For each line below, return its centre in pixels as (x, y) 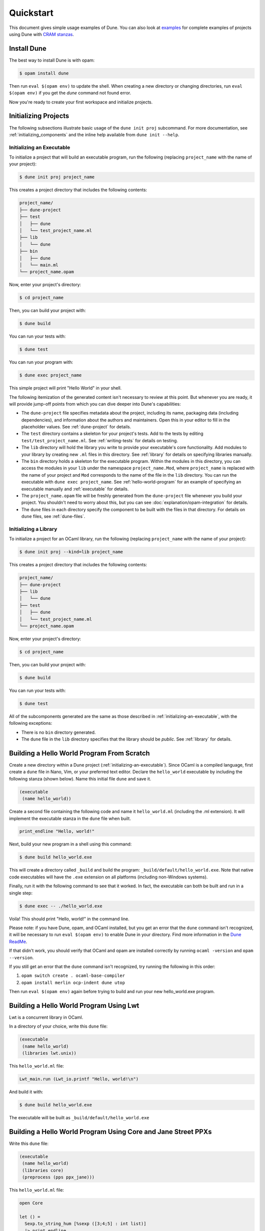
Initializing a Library (33, 529)
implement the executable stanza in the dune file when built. (70, 818)
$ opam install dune (44, 73)
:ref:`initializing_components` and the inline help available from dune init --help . (94, 134)
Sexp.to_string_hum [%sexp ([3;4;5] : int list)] (86, 1224)
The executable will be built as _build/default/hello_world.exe (79, 1118)
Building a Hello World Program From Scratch (79, 753)
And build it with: (26, 1092)
